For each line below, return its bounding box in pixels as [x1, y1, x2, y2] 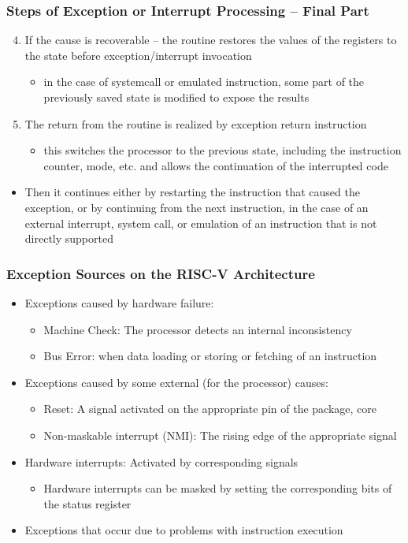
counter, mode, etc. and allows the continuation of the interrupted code [43, 157, 388, 173]
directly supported [24, 230, 113, 247]
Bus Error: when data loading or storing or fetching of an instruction [43, 348, 377, 364]
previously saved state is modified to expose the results [43, 89, 310, 105]
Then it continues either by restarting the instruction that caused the [24, 184, 360, 200]
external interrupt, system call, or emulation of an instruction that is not [24, 214, 377, 231]
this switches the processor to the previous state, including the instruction [43, 142, 402, 158]
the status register [43, 495, 132, 511]
